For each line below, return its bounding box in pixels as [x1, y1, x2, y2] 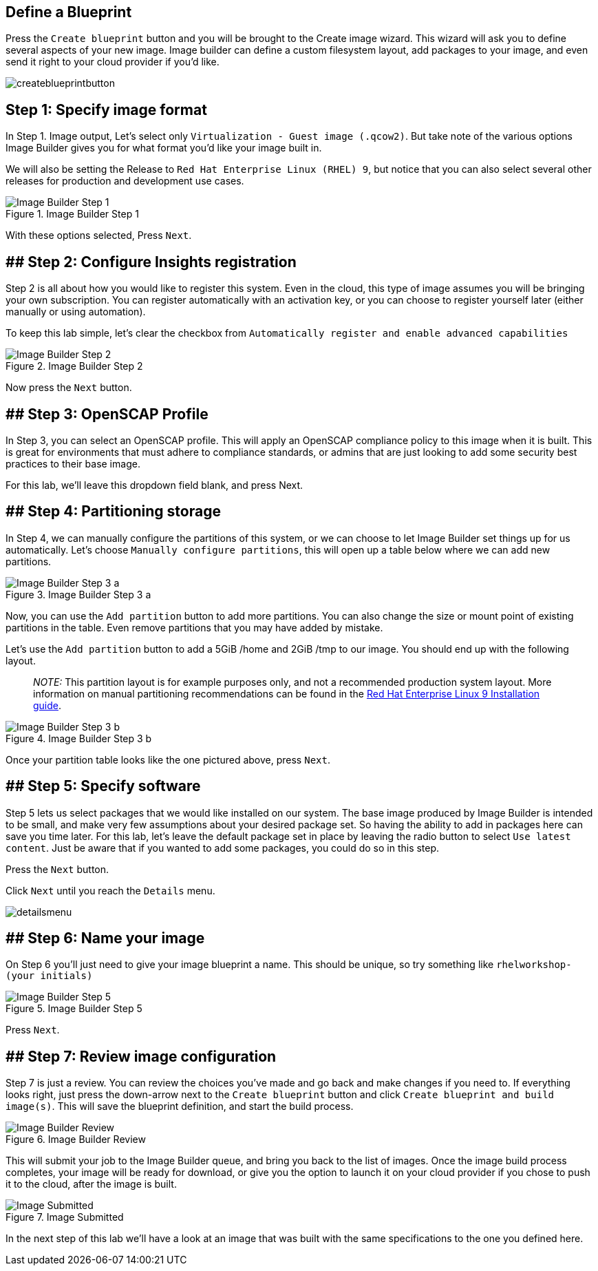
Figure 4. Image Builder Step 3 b [6, 732, 152, 744]
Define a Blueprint [6, 3, 132, 21]
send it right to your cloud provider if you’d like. [6, 56, 220, 68]
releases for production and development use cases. [6, 175, 244, 187]
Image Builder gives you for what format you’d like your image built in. [6, 142, 322, 154]
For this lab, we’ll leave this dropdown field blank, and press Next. [6, 479, 303, 491]
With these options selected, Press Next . [6, 229, 192, 242]
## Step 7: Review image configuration [6, 1047, 277, 1065]
